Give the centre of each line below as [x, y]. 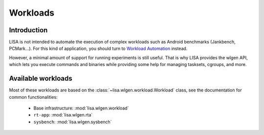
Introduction [28, 30]
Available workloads [41, 79]
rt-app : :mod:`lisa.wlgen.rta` [63, 115]
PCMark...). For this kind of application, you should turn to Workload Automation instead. [98, 48]
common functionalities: [33, 97]
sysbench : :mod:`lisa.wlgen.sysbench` [73, 122]
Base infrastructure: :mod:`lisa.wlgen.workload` [81, 108]
